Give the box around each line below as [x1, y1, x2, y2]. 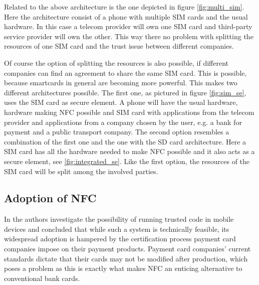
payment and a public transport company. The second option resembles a [4, 126, 229, 137]
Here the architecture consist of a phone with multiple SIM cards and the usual [4, 11, 248, 22]
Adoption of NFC [4, 190, 97, 206]
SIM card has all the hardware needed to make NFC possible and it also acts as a [4, 146, 255, 157]
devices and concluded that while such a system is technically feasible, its [4, 223, 229, 234]
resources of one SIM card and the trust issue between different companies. [4, 41, 234, 51]
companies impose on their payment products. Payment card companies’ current [4, 243, 251, 254]
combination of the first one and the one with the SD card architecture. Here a [4, 136, 246, 147]
